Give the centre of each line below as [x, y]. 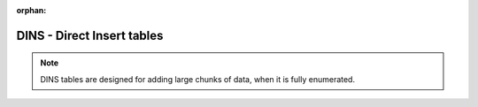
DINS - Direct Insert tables [90, 35]
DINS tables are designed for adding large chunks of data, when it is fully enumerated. [198, 79]
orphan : [31, 10]
